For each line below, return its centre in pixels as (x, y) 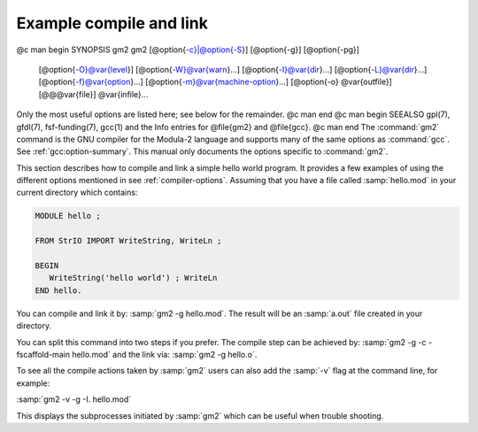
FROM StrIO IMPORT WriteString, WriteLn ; (128, 241)
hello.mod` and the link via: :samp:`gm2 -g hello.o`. (165, 354)
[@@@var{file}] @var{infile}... (93, 94)
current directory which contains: (77, 193)
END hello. (58, 290)
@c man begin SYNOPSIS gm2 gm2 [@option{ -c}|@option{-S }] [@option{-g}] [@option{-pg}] (188, 50)
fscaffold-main (43, 354)
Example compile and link (112, 23)
